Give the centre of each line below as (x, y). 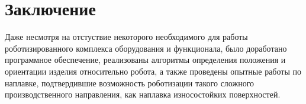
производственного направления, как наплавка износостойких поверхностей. (143, 94)
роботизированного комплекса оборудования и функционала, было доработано (146, 48)
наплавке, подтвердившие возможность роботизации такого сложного (130, 83)
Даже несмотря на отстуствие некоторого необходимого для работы (126, 37)
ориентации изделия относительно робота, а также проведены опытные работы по (153, 71)
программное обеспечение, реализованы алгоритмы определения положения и (145, 60)
